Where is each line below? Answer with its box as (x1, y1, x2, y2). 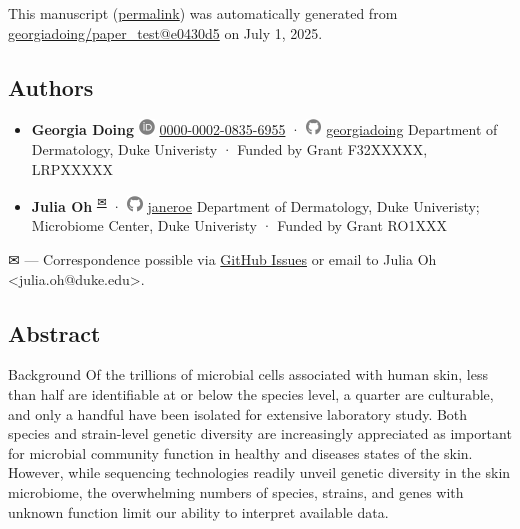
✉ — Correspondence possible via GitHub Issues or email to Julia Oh (8, 249, 437, 270)
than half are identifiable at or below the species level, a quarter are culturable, (8, 384, 494, 404)
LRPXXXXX (31, 158, 113, 179)
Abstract (8, 317, 101, 348)
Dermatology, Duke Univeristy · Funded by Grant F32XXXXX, (31, 138, 428, 159)
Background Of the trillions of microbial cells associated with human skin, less (8, 364, 488, 385)
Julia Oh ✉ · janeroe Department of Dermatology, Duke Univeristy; (31, 193, 480, 216)
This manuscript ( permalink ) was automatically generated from (8, 3, 398, 23)
